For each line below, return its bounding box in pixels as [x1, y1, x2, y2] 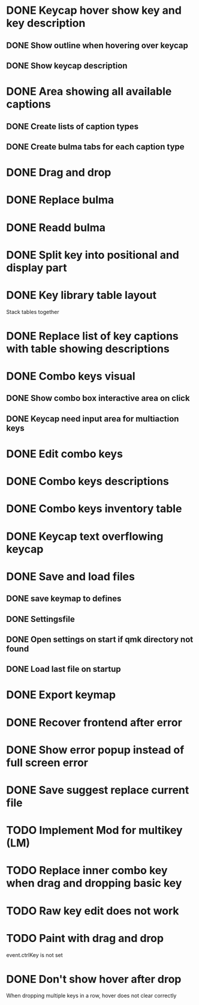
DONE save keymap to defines [6, 594, 122, 604]
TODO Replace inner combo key [6, 864, 168, 877]
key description [6, 16, 86, 30]
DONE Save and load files [6, 570, 135, 583]
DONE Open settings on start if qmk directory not [6, 634, 194, 644]
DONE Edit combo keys [6, 447, 123, 460]
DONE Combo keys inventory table [6, 502, 182, 516]
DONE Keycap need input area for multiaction [6, 414, 179, 424]
